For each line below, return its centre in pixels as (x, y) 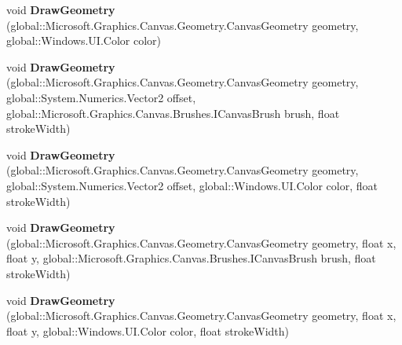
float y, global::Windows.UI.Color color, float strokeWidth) (148, 330)
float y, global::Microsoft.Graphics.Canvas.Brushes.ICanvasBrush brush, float (191, 258)
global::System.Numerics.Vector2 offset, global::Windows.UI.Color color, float (192, 185)
